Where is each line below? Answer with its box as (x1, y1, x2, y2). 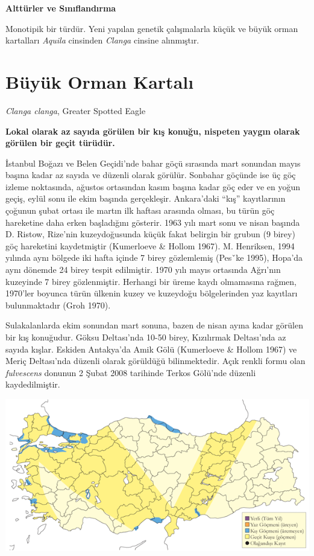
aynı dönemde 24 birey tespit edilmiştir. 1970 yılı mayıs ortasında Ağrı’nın (5, 263, 281, 276)
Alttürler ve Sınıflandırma (5, 2, 116, 14)
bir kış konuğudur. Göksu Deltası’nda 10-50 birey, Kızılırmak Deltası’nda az (5, 331, 286, 343)
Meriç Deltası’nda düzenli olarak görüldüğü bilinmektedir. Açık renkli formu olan (5, 354, 306, 367)
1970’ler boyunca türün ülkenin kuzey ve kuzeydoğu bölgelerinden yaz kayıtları (5, 287, 298, 299)
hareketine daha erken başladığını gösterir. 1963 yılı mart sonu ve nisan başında (5, 216, 300, 228)
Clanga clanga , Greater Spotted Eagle (5, 104, 146, 117)
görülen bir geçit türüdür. (5, 136, 115, 149)
